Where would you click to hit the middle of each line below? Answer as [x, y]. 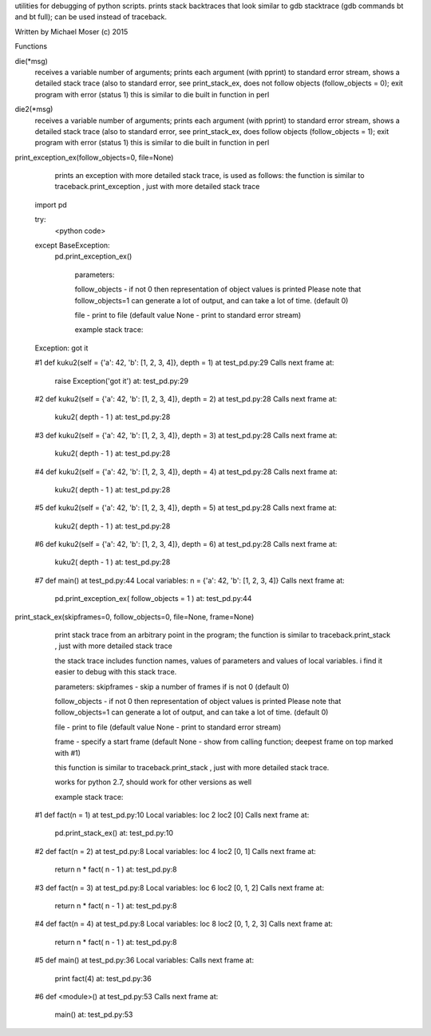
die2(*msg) [34, 109]
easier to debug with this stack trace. [116, 672]
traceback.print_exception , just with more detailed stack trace [157, 187]
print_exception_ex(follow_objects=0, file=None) [94, 157]
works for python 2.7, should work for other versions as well [153, 782]
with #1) [68, 753]
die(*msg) [31, 61]
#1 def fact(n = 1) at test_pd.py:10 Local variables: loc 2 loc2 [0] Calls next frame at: [172, 815]
